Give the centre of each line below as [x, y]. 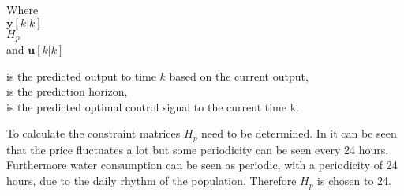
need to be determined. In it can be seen [299, 133]
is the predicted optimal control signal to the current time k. [153, 106]
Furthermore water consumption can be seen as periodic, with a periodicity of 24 [202, 165]
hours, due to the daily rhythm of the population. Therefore [151, 181]
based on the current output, [239, 75]
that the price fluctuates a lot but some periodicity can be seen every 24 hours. [198, 149]
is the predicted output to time [81, 75]
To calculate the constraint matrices [94, 133]
